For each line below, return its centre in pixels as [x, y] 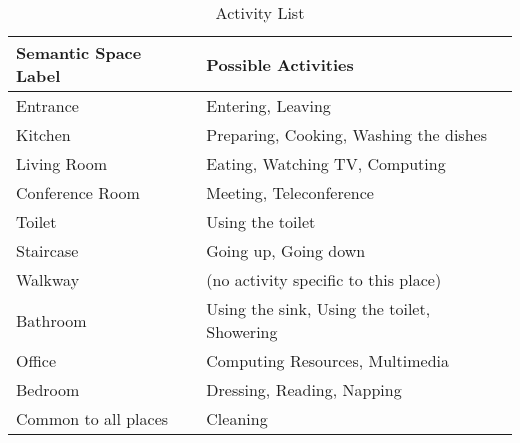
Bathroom [51, 320]
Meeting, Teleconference [290, 192]
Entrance [47, 105]
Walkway [48, 279]
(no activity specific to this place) [324, 279]
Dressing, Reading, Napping [304, 389]
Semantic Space [79, 52]
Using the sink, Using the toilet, [318, 308]
